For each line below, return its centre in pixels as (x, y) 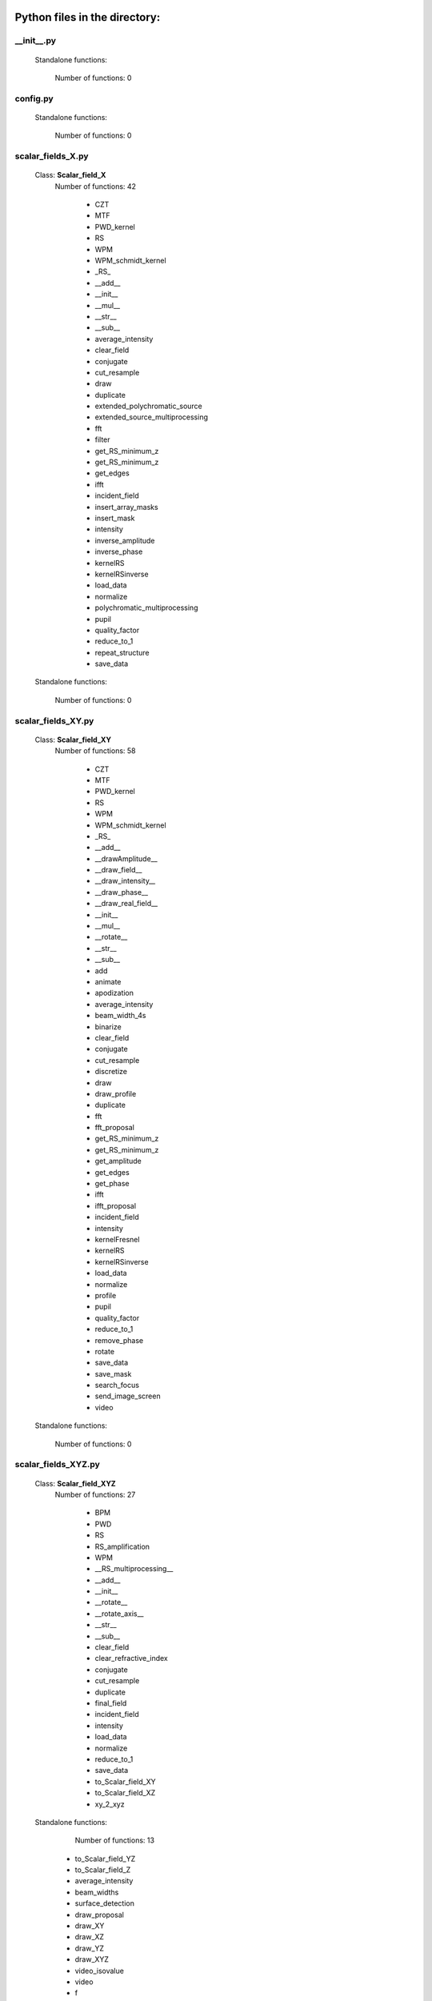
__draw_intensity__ (125, 881)
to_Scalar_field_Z (103, 1870)
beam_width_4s (120, 1016)
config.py (34, 98)
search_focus (117, 1385)
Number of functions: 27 (95, 1494)
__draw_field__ (118, 870)
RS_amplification (122, 1546)
